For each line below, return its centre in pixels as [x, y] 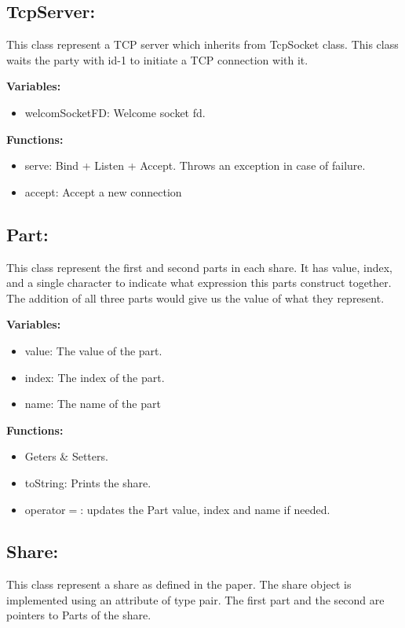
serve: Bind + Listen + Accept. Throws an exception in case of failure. [195, 165]
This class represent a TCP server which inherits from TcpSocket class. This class [202, 44]
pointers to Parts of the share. [79, 615]
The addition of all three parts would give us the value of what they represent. [195, 297]
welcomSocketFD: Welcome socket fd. [115, 112]
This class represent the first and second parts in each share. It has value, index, [200, 267]
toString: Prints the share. [88, 482]
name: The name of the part [93, 404]
